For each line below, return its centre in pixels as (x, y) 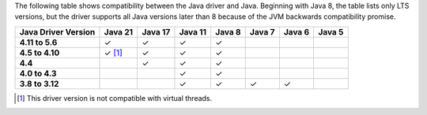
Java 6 (297, 32)
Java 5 (331, 32)
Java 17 (156, 32)
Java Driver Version (57, 32)
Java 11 (193, 32)
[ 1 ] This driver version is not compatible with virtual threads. (115, 98)
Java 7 (262, 32)
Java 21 (119, 32)
